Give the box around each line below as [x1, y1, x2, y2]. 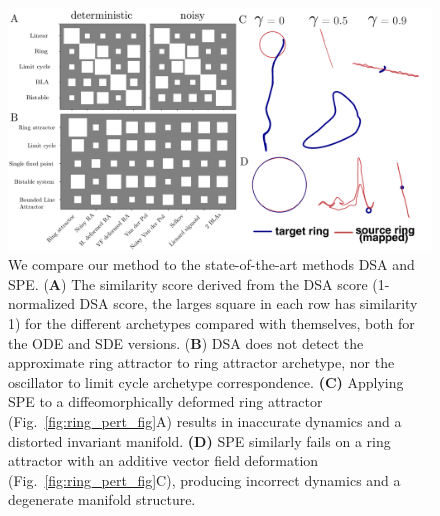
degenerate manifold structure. [8, 489, 196, 510]
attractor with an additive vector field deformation [8, 450, 319, 471]
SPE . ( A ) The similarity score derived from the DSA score [8, 273, 368, 294]
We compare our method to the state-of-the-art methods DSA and [8, 254, 415, 275]
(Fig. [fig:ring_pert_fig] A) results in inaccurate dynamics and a [8, 410, 402, 431]
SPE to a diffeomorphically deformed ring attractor [8, 391, 323, 412]
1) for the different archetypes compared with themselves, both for [8, 313, 415, 334]
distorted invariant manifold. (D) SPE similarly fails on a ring [8, 430, 391, 451]
